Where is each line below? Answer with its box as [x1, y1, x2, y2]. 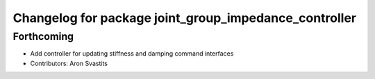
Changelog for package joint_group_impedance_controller [12, 10, 357, 25]
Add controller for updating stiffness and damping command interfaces [30, 49, 234, 58]
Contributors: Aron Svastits [30, 59, 108, 67]
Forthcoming [12, 30, 74, 43]
